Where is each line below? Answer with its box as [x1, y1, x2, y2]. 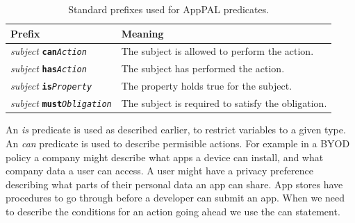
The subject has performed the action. [121, 61, 285, 76]
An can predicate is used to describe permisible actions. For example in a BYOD [6, 135, 350, 150]
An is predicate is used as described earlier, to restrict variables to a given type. [6, 122, 346, 137]
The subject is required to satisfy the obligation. [121, 96, 327, 110]
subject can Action [10, 44, 87, 58]
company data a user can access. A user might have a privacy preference [6, 163, 313, 178]
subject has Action [10, 61, 87, 76]
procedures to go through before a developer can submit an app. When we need [6, 190, 345, 205]
